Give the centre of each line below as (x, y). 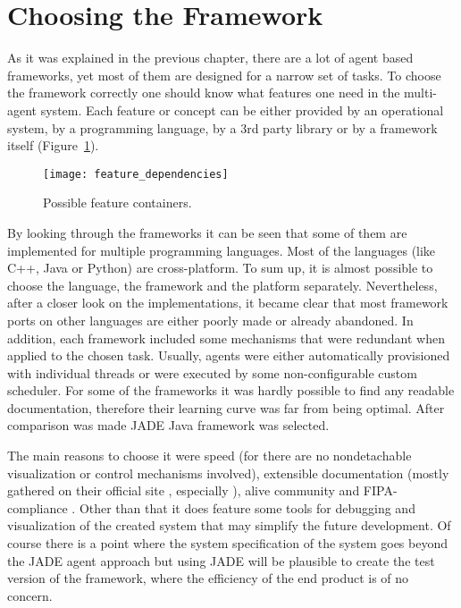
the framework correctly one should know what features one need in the (204, 93)
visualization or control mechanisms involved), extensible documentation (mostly (228, 473)
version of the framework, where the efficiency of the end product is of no (208, 578)
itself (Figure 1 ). (53, 145)
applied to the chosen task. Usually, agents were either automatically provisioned (229, 355)
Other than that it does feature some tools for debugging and (247, 507)
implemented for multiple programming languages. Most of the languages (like (222, 250)
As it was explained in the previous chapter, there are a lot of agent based (210, 58)
